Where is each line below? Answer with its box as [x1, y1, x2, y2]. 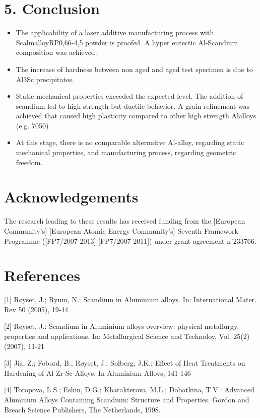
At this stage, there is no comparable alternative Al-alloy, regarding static [16, 137, 244, 148]
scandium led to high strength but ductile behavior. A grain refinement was [16, 100, 249, 111]
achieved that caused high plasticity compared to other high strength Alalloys [16, 110, 256, 121]
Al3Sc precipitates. [16, 74, 74, 84]
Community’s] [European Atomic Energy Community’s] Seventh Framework [4, 225, 238, 236]
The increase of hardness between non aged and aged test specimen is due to [16, 63, 253, 74]
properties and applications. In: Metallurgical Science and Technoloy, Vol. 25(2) [4, 331, 250, 341]
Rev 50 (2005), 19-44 [4, 304, 69, 314]
